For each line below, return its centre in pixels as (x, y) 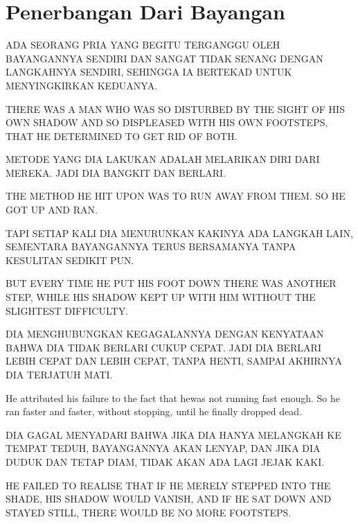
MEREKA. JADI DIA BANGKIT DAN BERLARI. (116, 172)
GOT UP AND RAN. (52, 210)
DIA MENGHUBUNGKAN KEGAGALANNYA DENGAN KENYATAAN (165, 334)
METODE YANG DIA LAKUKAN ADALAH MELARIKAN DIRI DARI (163, 159)
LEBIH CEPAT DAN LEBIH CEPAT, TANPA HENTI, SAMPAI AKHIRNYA (174, 361)
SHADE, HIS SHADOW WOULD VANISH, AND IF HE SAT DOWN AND (169, 499)
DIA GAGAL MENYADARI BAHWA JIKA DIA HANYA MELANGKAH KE (173, 434)
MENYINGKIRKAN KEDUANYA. (82, 85)
